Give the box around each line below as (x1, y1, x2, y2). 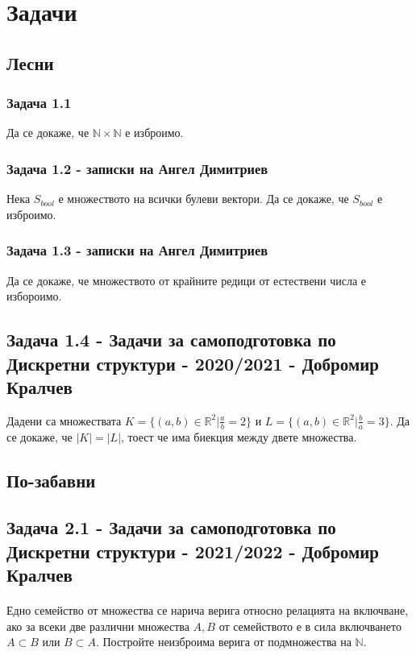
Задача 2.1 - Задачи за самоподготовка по (6, 515, 336, 540)
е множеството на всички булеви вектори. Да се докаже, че (58, 190, 349, 207)
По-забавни (6, 467, 96, 492)
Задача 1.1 (6, 93, 72, 113)
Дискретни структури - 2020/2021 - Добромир (6, 350, 379, 375)
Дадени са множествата (6, 412, 122, 429)
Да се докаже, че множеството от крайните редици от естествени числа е (6, 272, 367, 288)
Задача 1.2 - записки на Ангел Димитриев (6, 158, 268, 178)
